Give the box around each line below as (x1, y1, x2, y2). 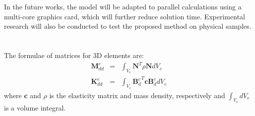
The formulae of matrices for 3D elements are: (4, 50, 144, 60)
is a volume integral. (4, 102, 66, 113)
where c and (4, 90, 41, 100)
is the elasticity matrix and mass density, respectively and (49, 90, 225, 100)
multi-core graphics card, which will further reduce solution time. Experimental (4, 11, 245, 21)
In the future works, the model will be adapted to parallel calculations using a (4, 1, 242, 11)
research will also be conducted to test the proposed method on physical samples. (4, 21, 252, 31)
